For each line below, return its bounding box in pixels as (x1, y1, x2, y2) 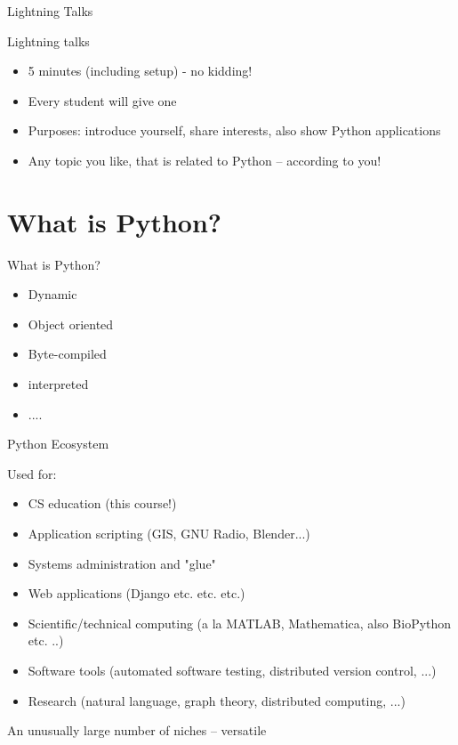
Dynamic (28, 285, 77, 304)
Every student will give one (28, 91, 177, 109)
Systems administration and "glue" (28, 554, 216, 572)
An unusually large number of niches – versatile (7, 721, 267, 740)
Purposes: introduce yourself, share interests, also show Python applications (28, 121, 441, 140)
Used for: (7, 464, 57, 482)
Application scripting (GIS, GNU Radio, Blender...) (28, 524, 310, 543)
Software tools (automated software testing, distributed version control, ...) (28, 661, 437, 679)
